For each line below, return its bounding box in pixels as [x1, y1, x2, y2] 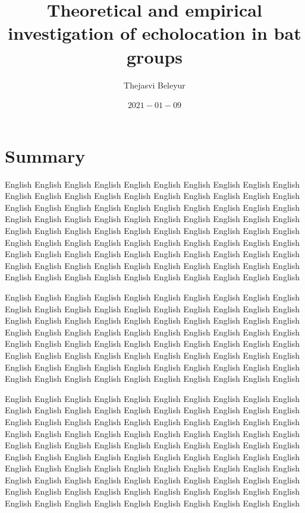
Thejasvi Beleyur [124, 78, 185, 91]
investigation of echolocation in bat [8, 21, 301, 45]
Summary [5, 143, 86, 167]
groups [127, 44, 183, 68]
